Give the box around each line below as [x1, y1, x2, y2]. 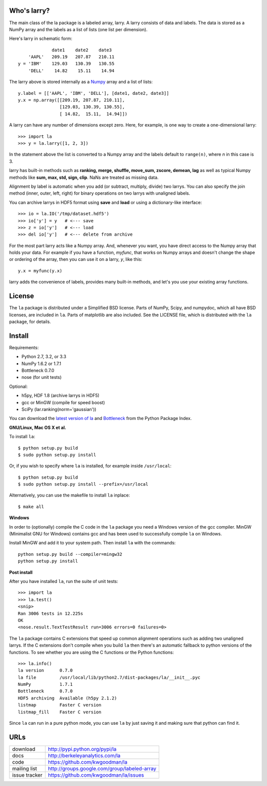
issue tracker [12, 771, 43, 778]
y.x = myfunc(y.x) [18, 268, 63, 274]
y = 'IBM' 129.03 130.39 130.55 [18, 61, 115, 67]
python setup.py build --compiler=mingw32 [18, 551, 123, 557]
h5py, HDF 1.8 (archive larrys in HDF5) [21, 393, 100, 399]
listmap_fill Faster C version [18, 709, 101, 715]
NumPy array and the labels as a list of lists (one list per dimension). [9, 26, 148, 32]
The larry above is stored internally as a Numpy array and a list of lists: [9, 79, 153, 85]
